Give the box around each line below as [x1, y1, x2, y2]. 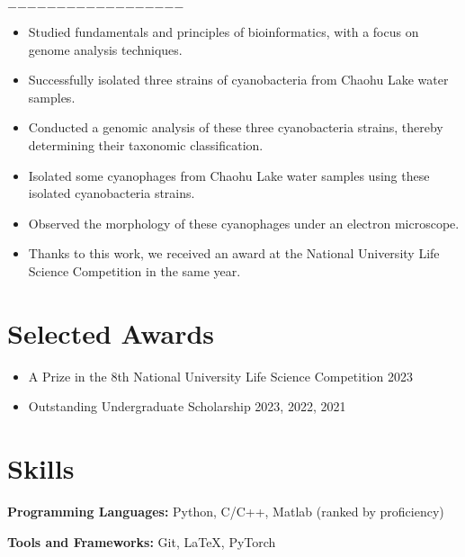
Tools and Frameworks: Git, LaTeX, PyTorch [7, 532, 276, 551]
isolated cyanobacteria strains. [28, 184, 195, 202]
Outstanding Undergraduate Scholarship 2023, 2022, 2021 [28, 397, 346, 416]
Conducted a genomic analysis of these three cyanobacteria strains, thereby [28, 118, 443, 137]
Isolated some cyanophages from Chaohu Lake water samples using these [28, 166, 430, 184]
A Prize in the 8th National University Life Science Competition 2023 [28, 366, 413, 385]
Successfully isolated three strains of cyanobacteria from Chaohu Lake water [28, 70, 449, 89]
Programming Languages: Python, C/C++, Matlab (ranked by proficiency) [7, 501, 444, 520]
